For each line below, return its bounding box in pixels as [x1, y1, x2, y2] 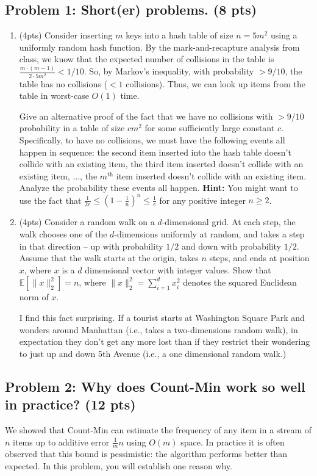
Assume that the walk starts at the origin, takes [19, 251, 199, 264]
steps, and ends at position [209, 251, 310, 264]
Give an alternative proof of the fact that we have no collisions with [19, 109, 273, 122]
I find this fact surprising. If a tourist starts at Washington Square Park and [19, 311, 305, 324]
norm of [19, 290, 49, 303]
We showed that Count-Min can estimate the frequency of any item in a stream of [5, 423, 312, 436]
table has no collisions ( [19, 77, 107, 90]
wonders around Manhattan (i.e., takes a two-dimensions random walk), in [19, 323, 298, 336]
